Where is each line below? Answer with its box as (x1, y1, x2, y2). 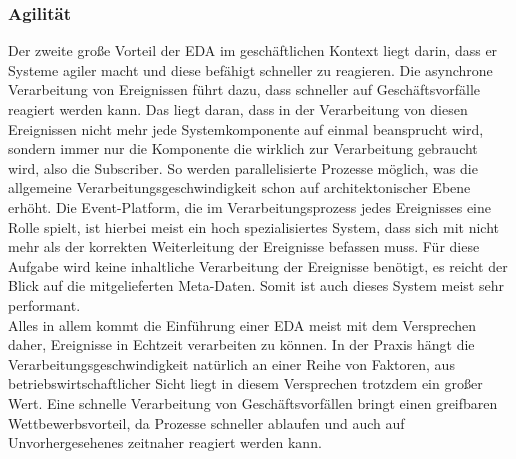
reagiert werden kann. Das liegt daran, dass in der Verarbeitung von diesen (8, 99, 468, 119)
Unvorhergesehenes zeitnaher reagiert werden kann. (8, 432, 322, 453)
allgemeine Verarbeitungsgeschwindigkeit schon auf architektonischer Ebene (8, 177, 471, 198)
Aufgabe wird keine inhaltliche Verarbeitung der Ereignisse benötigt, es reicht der (8, 255, 508, 276)
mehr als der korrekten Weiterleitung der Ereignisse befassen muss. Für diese (8, 236, 480, 257)
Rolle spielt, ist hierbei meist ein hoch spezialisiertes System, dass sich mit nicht (8, 216, 499, 237)
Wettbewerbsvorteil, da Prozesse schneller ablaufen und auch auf (8, 412, 405, 433)
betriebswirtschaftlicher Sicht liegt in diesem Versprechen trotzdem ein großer (8, 373, 483, 394)
